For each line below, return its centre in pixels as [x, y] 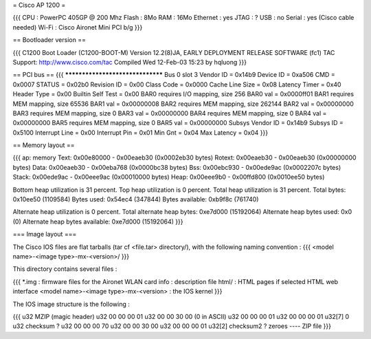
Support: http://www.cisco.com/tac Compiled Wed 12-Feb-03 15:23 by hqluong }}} [130, 62]
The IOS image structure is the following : [71, 304]
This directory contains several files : [65, 269]
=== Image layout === [45, 234]
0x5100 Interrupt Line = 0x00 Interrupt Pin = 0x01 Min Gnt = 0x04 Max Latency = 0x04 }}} [140, 132]
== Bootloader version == [49, 40]
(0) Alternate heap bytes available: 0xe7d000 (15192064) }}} [98, 221]
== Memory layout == [44, 145]
